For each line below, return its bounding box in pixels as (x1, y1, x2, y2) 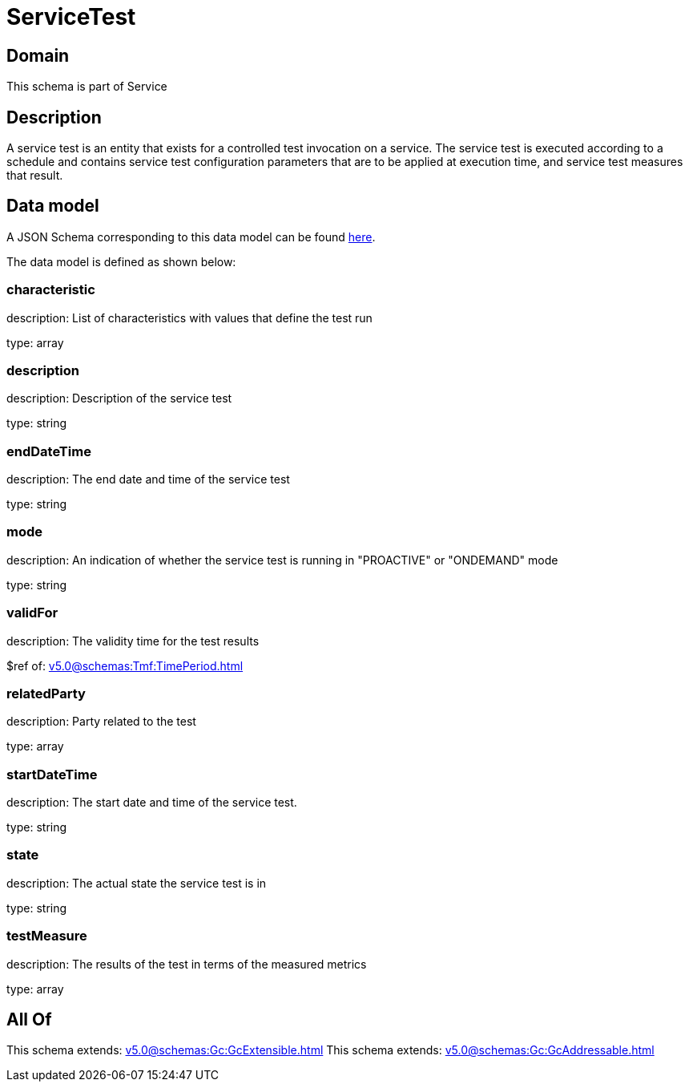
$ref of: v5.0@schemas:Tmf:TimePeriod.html (6, 658, 244, 673)
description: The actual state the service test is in (6, 876, 267, 890)
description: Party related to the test (6, 714, 196, 729)
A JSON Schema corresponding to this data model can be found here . (6, 229, 376, 244)
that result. (6, 168, 63, 183)
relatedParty (6, 685, 86, 702)
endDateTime (6, 443, 91, 459)
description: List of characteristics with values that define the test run (6, 310, 373, 325)
